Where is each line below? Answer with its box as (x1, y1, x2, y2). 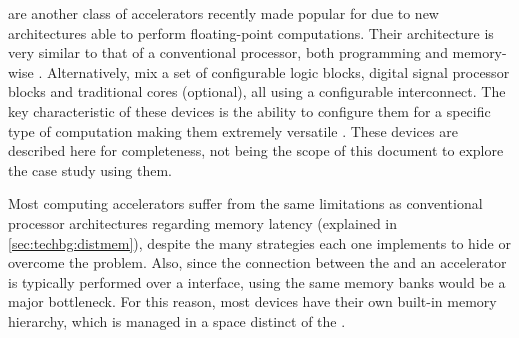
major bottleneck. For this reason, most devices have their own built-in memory (8, 291, 497, 312)
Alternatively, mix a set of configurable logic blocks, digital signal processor (46, 61, 510, 82)
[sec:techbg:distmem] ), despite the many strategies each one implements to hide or (8, 232, 511, 253)
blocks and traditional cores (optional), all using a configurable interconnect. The (8, 81, 506, 102)
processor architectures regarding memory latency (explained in (8, 212, 398, 233)
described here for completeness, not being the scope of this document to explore (8, 140, 504, 161)
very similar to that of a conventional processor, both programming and (8, 42, 448, 63)
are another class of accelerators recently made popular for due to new (8, 3, 439, 23)
